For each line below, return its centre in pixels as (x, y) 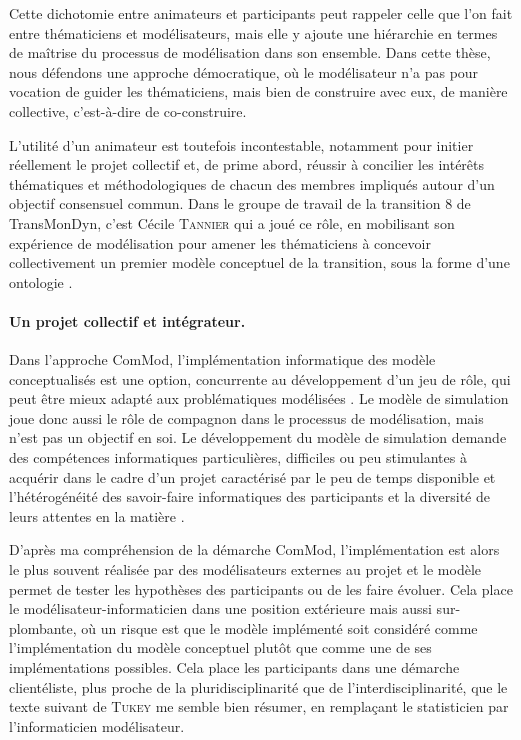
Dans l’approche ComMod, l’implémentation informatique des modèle (222, 359)
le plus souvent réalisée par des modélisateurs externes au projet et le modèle (245, 569)
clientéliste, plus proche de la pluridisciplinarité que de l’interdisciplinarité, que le (258, 686)
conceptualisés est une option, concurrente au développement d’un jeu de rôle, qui (260, 378)
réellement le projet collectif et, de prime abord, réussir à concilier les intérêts (247, 164)
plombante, (43, 627)
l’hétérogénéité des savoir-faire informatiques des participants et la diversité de (249, 496)
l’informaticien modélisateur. (97, 725)
